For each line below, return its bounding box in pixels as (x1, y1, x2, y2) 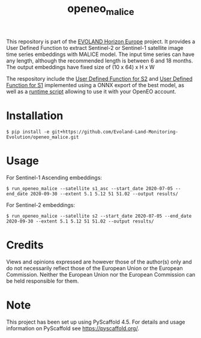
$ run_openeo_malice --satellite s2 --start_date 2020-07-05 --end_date (6, 213, 192, 219)
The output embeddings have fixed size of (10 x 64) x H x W (6, 63, 155, 70)
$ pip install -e (6, 129, 50, 135)
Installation (6, 109, 64, 122)
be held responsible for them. (6, 277, 79, 284)
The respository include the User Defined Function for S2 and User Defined (6, 75, 193, 82)
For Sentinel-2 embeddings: (6, 201, 75, 209)
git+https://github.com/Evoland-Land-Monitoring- (52, 129, 179, 135)
